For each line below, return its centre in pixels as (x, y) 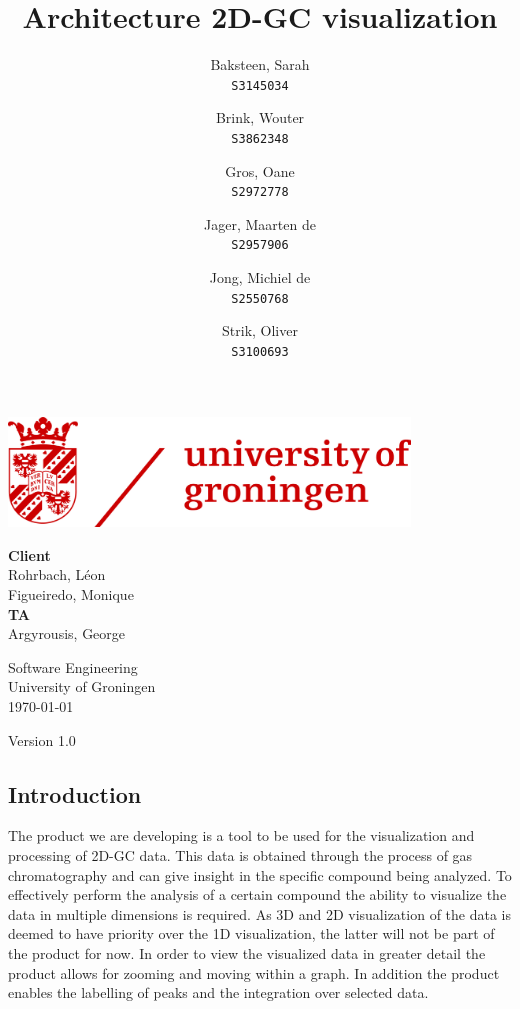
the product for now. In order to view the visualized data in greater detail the (247, 952)
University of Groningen (82, 686)
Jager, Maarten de (260, 223)
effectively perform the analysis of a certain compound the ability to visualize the (257, 894)
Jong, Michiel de (260, 277)
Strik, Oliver (260, 330)
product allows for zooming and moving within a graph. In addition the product (254, 972)
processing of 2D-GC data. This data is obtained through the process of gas (240, 854)
